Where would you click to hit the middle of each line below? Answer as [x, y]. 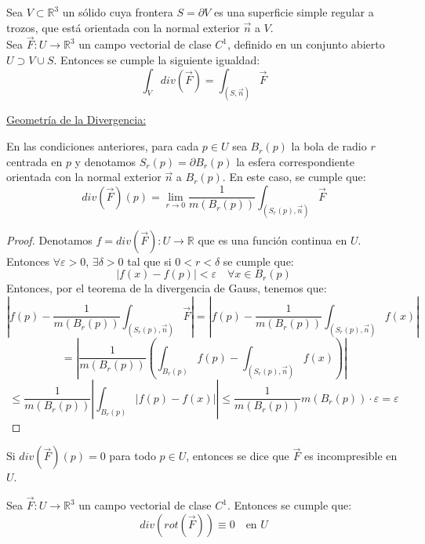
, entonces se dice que [238, 456]
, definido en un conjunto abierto [306, 44]
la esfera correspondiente [295, 161]
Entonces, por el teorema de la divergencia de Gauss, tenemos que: [167, 288]
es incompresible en [351, 456]
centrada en [35, 161]
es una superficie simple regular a [294, 12]
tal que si [149, 261]
